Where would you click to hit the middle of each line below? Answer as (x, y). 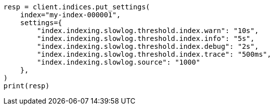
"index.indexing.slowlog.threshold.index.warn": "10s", (148, 31)
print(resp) (27, 86)
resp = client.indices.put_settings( (77, 7)
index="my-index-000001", (70, 15)
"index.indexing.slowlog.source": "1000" (119, 62)
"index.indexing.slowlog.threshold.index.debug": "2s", (148, 46)
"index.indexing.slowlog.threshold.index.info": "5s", (146, 38)
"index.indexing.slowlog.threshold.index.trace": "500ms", (154, 54)
